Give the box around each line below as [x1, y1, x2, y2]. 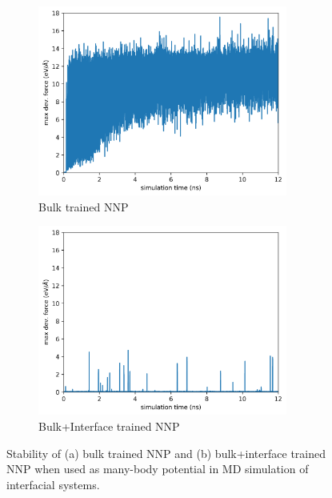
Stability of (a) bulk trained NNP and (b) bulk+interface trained [6, 444, 326, 461]
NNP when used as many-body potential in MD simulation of [6, 460, 309, 477]
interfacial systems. [6, 476, 100, 492]
